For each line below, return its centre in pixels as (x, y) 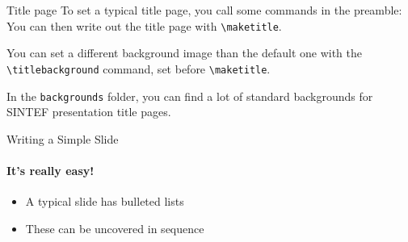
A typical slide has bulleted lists (105, 201)
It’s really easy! (50, 170)
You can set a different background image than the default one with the (184, 53)
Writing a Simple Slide (63, 138)
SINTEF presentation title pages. (89, 112)
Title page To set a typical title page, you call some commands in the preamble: (204, 10)
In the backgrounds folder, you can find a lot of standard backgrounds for (190, 96)
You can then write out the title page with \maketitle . (144, 25)
